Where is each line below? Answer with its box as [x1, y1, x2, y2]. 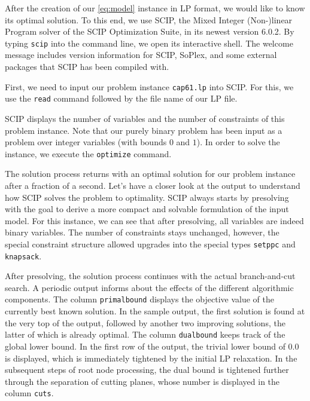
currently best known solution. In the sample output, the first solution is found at [5, 305, 305, 317]
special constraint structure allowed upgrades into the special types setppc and [5, 237, 296, 250]
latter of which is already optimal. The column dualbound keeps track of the [5, 328, 285, 341]
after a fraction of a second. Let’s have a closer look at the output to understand [5, 179, 300, 191]
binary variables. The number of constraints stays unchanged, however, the [5, 226, 279, 238]
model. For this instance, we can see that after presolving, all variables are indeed [5, 214, 304, 226]
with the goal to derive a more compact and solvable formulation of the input [5, 203, 289, 215]
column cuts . [5, 387, 54, 399]
